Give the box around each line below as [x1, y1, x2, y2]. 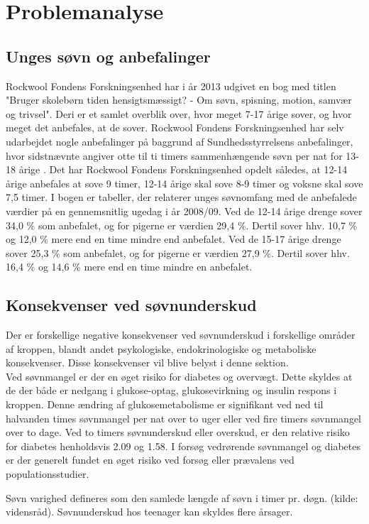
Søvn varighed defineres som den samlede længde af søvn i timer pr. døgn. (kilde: [6, 490, 358, 505]
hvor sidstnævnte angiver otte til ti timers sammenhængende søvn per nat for [6, 148, 343, 163]
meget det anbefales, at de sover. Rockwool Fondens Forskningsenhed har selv [6, 120, 344, 135]
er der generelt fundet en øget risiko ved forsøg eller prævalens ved [6, 452, 294, 467]
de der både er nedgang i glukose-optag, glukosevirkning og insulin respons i [6, 383, 337, 398]
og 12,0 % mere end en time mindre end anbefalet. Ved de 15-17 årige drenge [6, 231, 341, 246]
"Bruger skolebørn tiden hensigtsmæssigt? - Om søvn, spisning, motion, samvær [6, 92, 352, 107]
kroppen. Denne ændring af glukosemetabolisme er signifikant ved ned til [6, 397, 324, 412]
